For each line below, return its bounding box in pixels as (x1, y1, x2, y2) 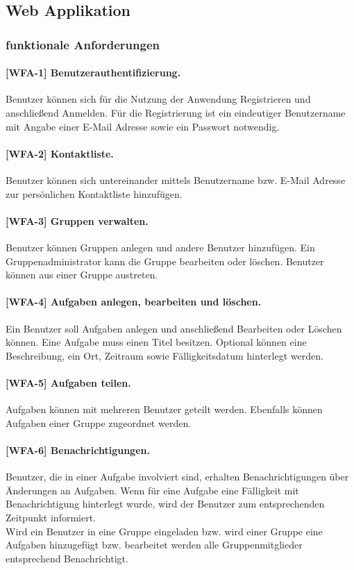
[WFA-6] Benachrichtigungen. (6, 442, 150, 457)
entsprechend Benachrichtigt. (6, 551, 128, 565)
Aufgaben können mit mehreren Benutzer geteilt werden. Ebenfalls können (6, 402, 323, 417)
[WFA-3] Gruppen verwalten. (6, 213, 149, 228)
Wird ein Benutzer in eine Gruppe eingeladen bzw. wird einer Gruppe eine (6, 523, 323, 538)
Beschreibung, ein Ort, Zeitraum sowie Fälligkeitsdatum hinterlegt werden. (6, 348, 323, 362)
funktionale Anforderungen (6, 35, 160, 53)
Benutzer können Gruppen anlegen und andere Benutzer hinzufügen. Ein (6, 240, 315, 254)
